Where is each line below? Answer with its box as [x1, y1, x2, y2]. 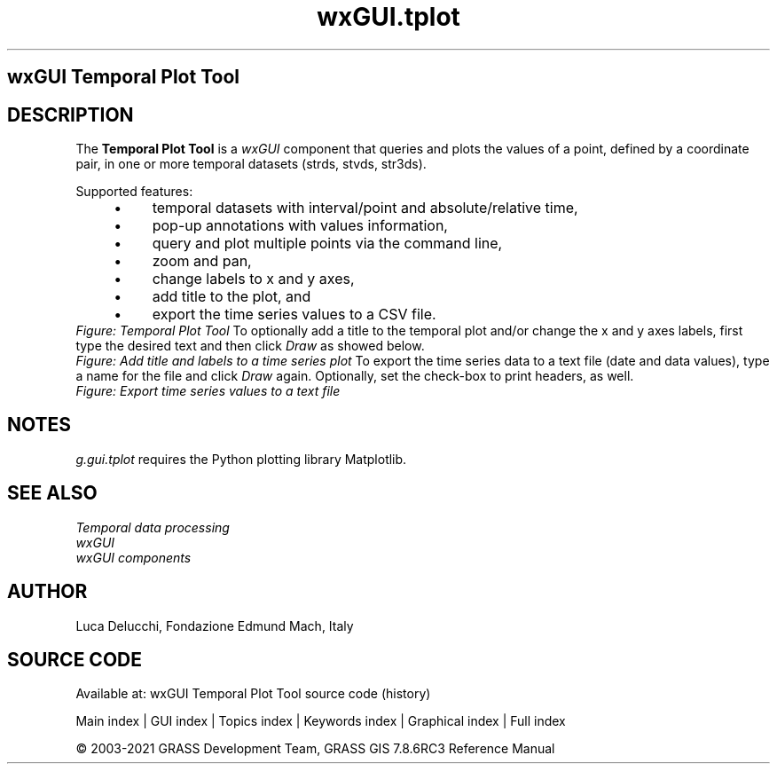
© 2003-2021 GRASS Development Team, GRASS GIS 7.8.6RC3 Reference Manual [75, 741, 555, 757]
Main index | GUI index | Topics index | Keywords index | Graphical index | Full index [75, 713, 566, 729]
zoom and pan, [152, 252, 252, 271]
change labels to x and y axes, [152, 270, 355, 288]
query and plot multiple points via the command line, [152, 234, 503, 253]
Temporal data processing [75, 519, 230, 535]
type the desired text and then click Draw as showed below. [75, 338, 425, 354]
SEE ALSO [7, 482, 98, 505]
